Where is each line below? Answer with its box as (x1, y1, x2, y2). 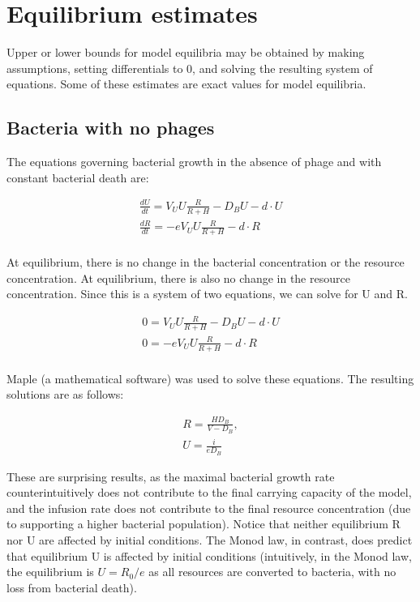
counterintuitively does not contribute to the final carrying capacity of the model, (6, 484, 412, 501)
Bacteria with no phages (6, 115, 215, 140)
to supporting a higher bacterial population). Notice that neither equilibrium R (6, 515, 401, 532)
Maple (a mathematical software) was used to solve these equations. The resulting (6, 369, 414, 386)
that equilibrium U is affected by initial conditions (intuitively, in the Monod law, (6, 547, 412, 564)
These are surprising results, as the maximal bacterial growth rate (6, 468, 335, 485)
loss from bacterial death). (6, 579, 137, 596)
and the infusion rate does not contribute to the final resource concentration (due (6, 499, 411, 516)
